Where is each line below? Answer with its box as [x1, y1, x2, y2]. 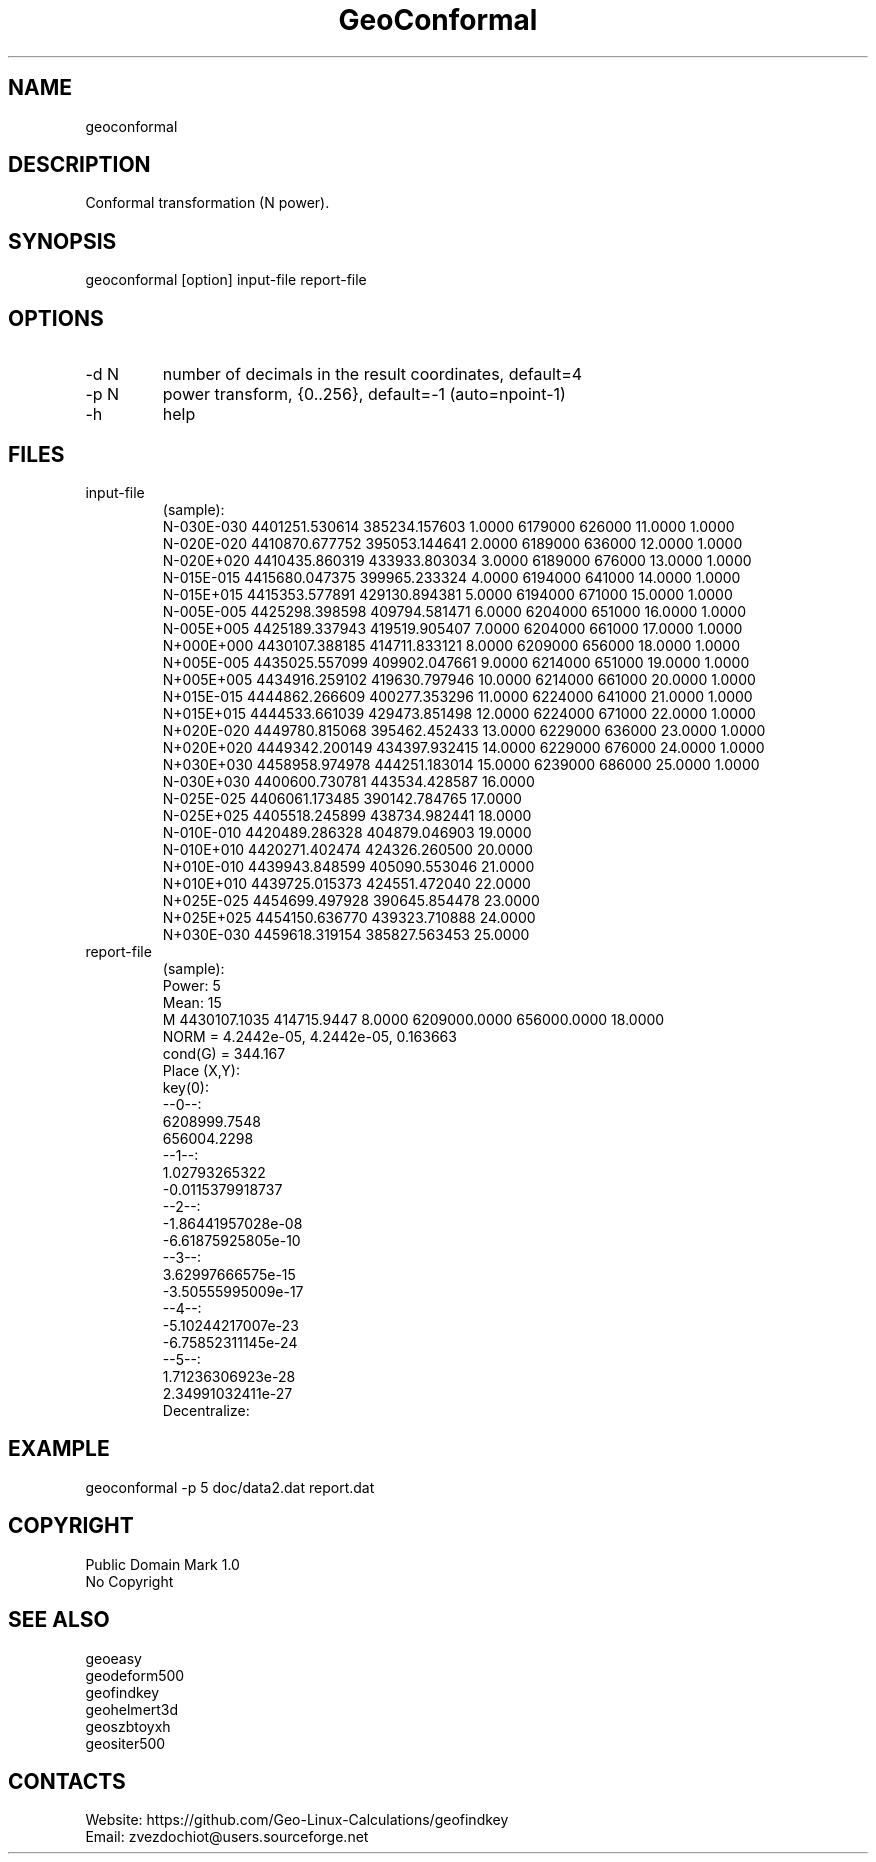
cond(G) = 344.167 [162, 1044, 286, 1062]
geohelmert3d [85, 1700, 179, 1718]
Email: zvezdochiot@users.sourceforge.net [85, 1828, 369, 1846]
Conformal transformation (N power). [85, 194, 330, 212]
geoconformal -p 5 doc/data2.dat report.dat [85, 1478, 375, 1496]
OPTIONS [8, 305, 104, 331]
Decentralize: [162, 1401, 250, 1419]
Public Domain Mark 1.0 [85, 1555, 240, 1573]
